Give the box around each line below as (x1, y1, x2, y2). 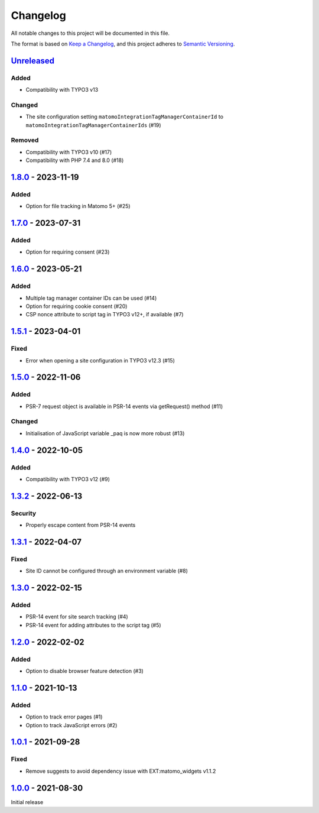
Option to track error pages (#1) (25, 713, 103, 721)
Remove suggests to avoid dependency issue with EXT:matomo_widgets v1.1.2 (25, 767, 216, 775)
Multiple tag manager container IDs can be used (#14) (25, 294, 157, 302)
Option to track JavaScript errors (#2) (25, 721, 118, 728)
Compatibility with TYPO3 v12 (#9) (25, 476, 110, 483)
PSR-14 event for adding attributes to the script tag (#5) (25, 621, 162, 629)
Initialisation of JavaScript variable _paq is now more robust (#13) (25, 429, 185, 437)
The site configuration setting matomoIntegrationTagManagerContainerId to (25, 113, 224, 121)
